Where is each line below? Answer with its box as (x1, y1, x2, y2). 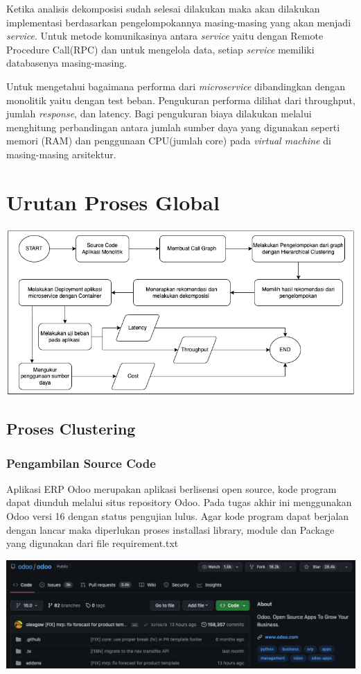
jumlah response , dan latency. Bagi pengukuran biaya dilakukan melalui (6, 106, 312, 121)
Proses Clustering (6, 418, 136, 439)
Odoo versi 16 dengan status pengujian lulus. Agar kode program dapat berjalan (6, 509, 349, 523)
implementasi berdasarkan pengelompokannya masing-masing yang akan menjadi (6, 15, 351, 29)
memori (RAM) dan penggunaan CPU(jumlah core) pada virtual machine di (6, 133, 331, 148)
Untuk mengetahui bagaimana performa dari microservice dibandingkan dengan (6, 78, 346, 93)
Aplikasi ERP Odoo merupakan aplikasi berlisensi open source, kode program (6, 481, 337, 496)
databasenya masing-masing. (6, 56, 127, 70)
